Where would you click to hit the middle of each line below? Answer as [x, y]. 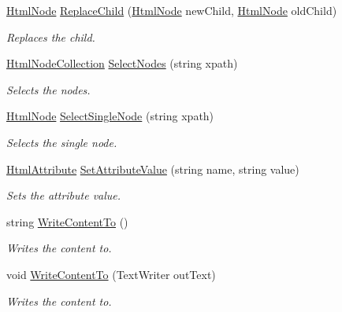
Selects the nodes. [48, 89]
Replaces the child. [51, 37]
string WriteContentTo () [67, 221]
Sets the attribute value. [64, 195]
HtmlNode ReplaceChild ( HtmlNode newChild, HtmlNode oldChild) [172, 10]
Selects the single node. [62, 142]
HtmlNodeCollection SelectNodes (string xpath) [122, 63]
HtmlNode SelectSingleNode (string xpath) [110, 116]
